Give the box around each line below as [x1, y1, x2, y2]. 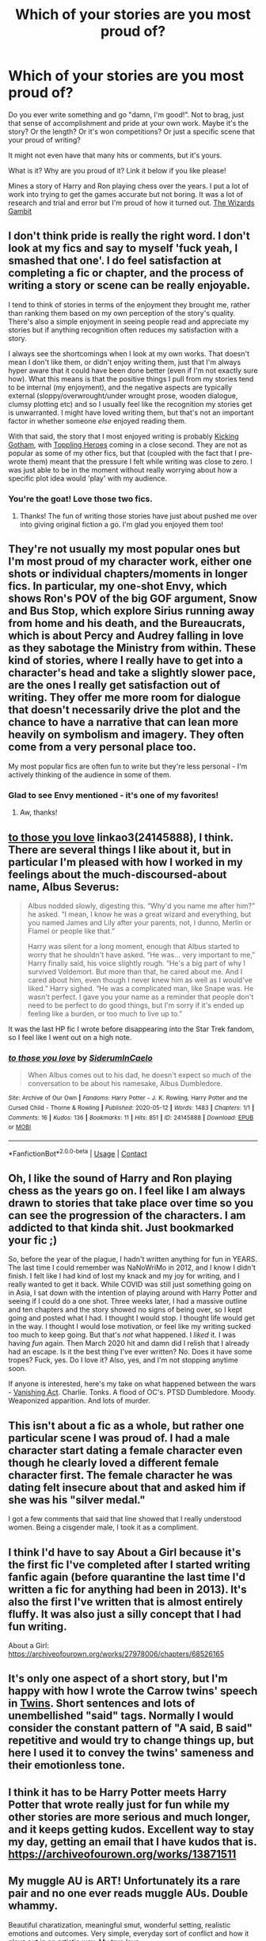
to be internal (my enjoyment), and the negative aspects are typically [8, 382, 233, 392]
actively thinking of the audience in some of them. [8, 769, 172, 779]
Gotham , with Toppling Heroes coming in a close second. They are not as [8, 439, 248, 449]
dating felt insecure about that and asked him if [8, 1480, 246, 1494]
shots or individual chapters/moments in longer [8, 568, 248, 581]
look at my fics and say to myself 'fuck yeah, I [8, 241, 238, 255]
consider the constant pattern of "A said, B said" [8, 1722, 253, 1735]
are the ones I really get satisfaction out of [8, 678, 221, 692]
